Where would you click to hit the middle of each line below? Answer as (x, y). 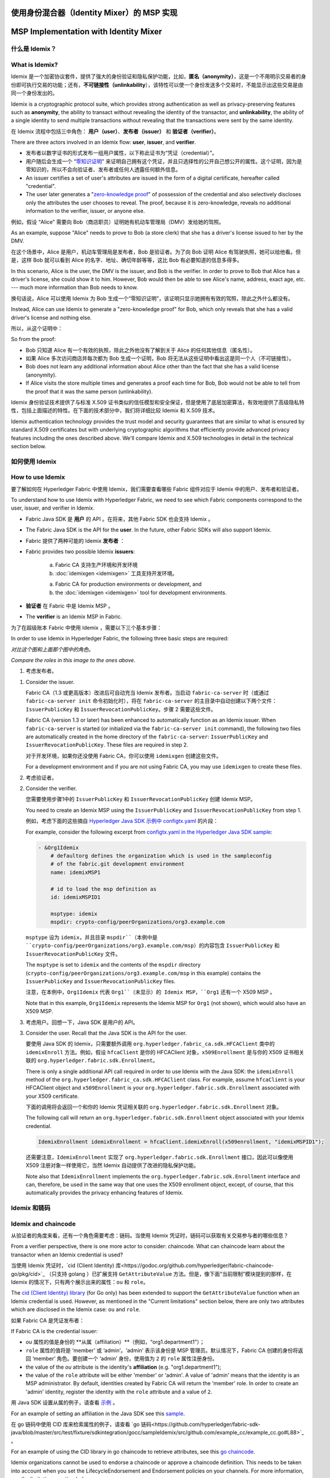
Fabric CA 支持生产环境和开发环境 (97, 565)
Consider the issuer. (50, 682)
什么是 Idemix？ (34, 49)
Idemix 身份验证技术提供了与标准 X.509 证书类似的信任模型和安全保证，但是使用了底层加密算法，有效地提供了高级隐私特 (158, 403)
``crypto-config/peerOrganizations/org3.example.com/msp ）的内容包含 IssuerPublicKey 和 (153, 945)
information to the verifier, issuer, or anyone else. (85, 211)
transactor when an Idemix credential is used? (67, 1255)
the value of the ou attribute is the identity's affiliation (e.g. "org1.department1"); (123, 1367)
